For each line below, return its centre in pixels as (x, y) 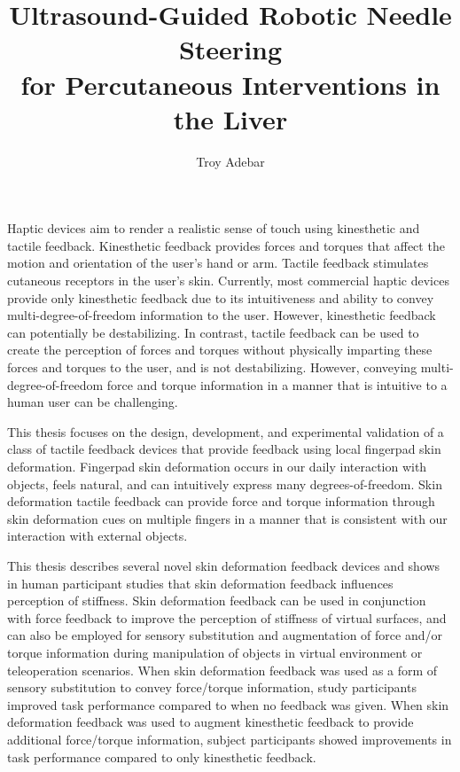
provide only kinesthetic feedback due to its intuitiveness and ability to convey (221, 297)
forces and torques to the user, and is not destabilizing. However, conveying (212, 367)
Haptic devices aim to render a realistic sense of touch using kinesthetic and (214, 228)
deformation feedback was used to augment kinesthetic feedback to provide (211, 722)
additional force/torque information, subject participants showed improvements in (230, 739)
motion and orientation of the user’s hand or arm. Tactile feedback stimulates (218, 263)
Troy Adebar (230, 161)
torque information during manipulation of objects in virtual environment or (215, 652)
